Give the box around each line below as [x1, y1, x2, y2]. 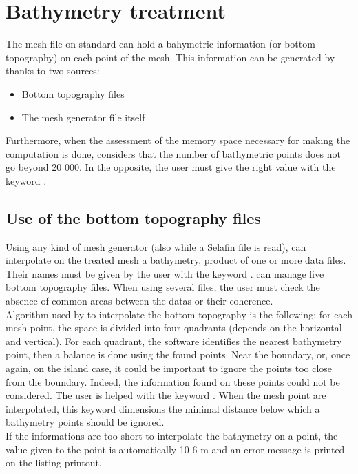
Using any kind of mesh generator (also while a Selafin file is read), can [6, 239, 306, 254]
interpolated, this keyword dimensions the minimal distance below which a [6, 401, 320, 415]
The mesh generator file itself [21, 110, 145, 124]
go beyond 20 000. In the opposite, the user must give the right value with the [6, 160, 336, 174]
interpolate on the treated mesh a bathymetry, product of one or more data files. [6, 253, 346, 267]
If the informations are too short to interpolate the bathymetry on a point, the [6, 428, 338, 442]
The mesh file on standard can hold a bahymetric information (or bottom [6, 37, 315, 51]
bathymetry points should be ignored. [6, 415, 165, 429]
